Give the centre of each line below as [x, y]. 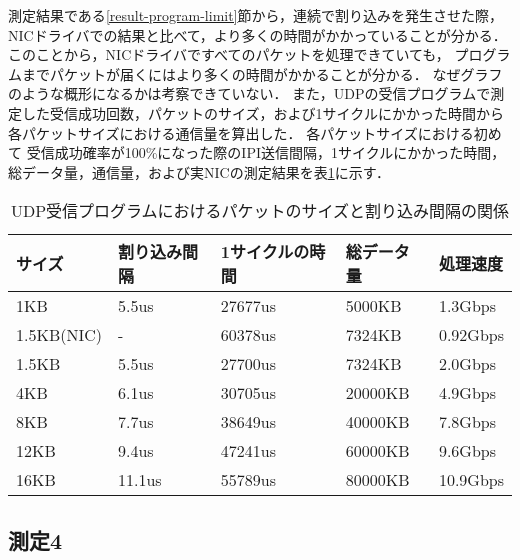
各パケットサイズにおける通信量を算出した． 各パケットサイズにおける [241, 132]
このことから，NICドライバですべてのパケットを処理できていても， [229, 54]
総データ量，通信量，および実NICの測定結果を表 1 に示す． [199, 171]
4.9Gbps [467, 393]
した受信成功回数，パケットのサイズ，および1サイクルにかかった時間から [262, 112]
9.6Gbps [467, 451]
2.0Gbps [467, 364]
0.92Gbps [471, 335]
